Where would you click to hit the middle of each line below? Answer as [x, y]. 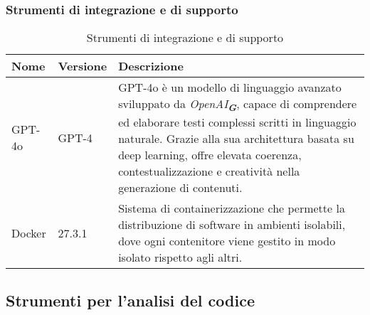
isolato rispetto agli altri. [180, 257]
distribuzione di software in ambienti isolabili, [232, 225]
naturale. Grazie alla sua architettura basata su [236, 139]
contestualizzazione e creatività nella [209, 171]
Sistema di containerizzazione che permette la [232, 208]
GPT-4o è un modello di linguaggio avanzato [230, 87]
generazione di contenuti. [180, 188]
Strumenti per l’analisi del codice [130, 300]
